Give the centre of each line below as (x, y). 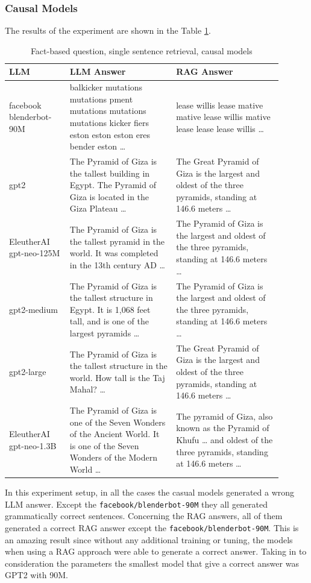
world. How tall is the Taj (117, 377)
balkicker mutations (106, 87)
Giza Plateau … (98, 208)
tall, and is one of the (109, 321)
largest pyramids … (105, 332)
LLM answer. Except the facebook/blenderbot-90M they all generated (137, 504)
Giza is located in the (109, 196)
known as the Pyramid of (223, 428)
